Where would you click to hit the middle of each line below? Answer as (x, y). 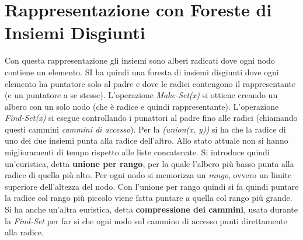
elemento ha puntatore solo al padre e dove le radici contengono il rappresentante (150, 83)
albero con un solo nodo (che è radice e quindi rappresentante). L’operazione (142, 106)
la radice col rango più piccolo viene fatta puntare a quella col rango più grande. (149, 198)
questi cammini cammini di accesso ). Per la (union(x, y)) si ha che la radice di (145, 129)
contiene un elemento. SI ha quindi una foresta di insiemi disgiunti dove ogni (142, 72)
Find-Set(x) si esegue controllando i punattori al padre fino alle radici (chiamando (151, 118)
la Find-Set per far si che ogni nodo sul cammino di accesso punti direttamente (146, 220)
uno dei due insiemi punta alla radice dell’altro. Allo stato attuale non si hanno (147, 140)
